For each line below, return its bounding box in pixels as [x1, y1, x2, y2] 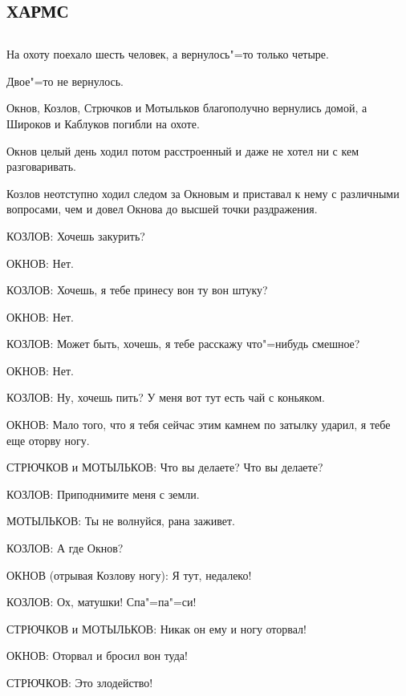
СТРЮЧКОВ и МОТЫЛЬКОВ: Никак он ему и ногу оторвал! [6, 620, 307, 637]
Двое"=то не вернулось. [6, 72, 124, 89]
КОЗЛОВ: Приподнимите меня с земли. [6, 485, 200, 502]
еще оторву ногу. [6, 431, 90, 448]
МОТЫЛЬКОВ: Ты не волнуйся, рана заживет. [6, 512, 235, 529]
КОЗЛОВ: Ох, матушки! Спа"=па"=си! [6, 593, 197, 610]
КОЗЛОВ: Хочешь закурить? [6, 227, 145, 244]
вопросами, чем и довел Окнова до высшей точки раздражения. [6, 200, 318, 217]
